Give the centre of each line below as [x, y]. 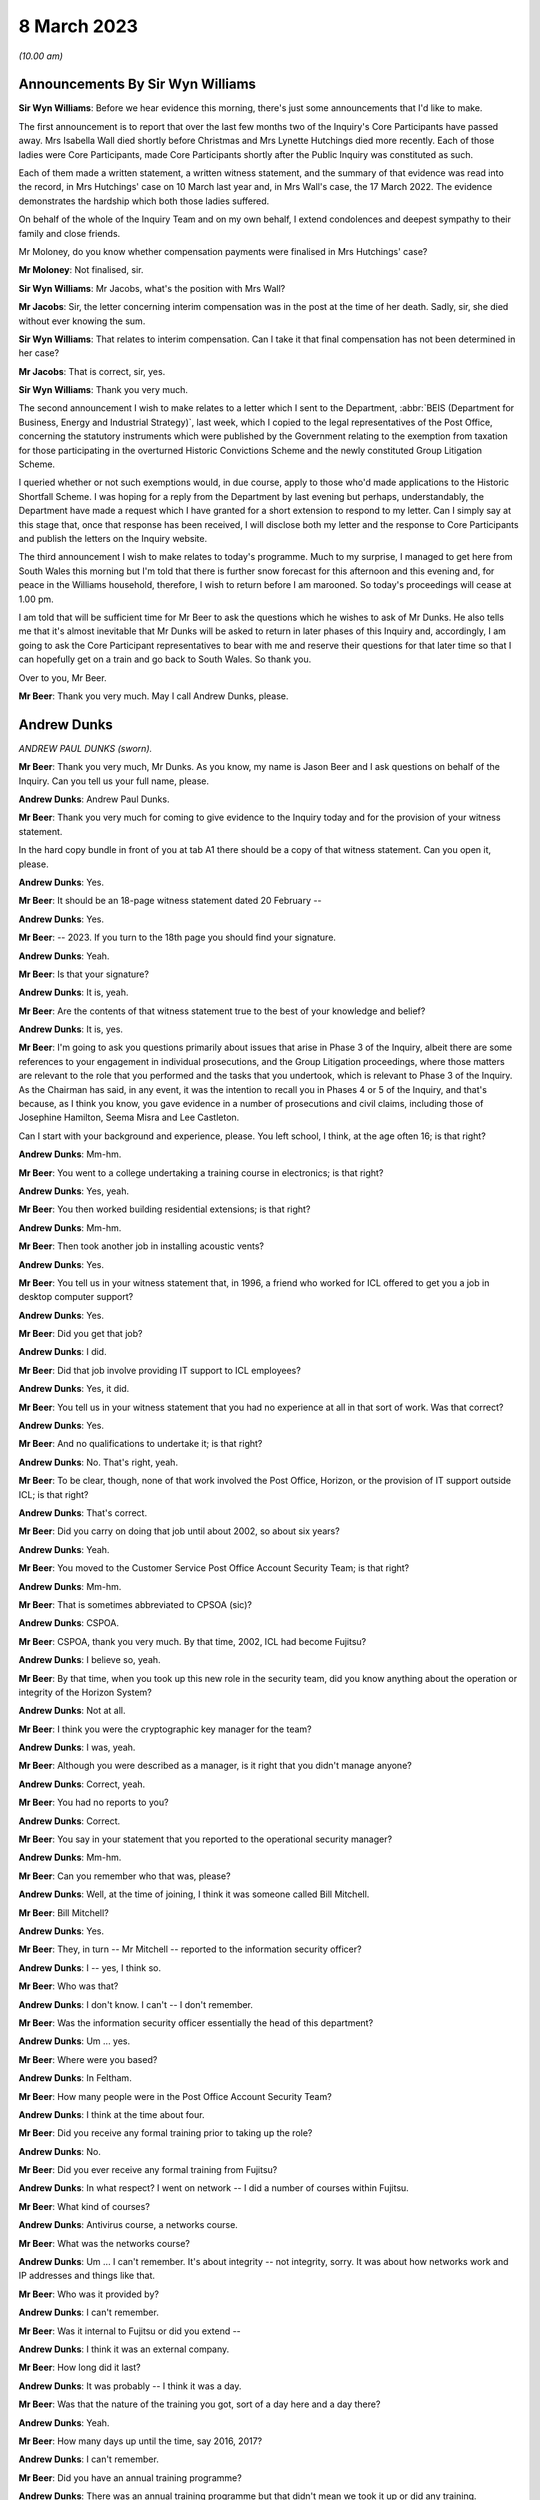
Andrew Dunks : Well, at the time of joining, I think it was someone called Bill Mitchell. [194, 1894]
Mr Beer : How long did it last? [79, 2367]
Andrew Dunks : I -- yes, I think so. [90, 1967]
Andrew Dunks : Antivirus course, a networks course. [128, 2225]
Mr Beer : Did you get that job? [80, 1334]
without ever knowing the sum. [82, 321]
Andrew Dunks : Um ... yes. [74, 2041]
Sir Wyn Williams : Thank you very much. [103, 390]
